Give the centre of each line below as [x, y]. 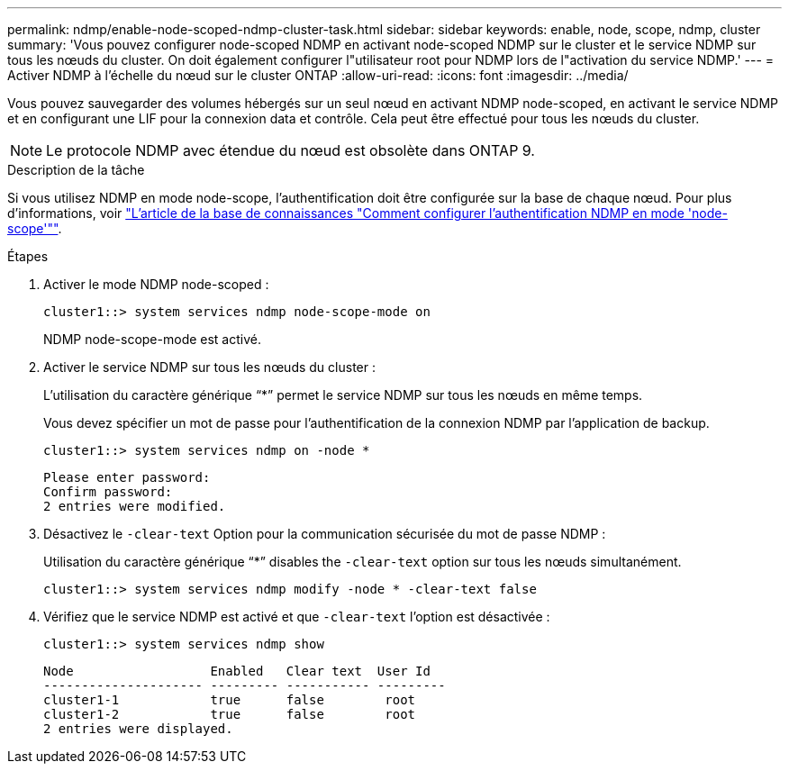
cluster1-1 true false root [230, 700]
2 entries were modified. [135, 506]
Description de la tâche [76, 170]
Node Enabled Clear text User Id [237, 671]
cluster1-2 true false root [230, 714]
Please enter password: [127, 477]
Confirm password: [108, 492]
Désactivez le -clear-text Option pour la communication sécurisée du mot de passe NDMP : [325, 534]
